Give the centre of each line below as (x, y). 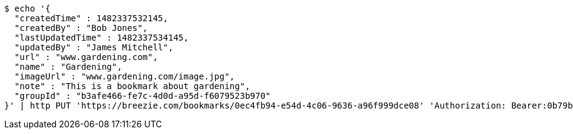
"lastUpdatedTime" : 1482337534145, (101, 38)
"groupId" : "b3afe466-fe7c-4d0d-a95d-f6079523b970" (142, 96)
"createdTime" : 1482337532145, (91, 18)
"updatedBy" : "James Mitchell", (94, 47)
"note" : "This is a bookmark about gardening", (132, 86)
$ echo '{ (27, 8)
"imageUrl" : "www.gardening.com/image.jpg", (125, 76)
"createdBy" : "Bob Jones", (81, 28)
